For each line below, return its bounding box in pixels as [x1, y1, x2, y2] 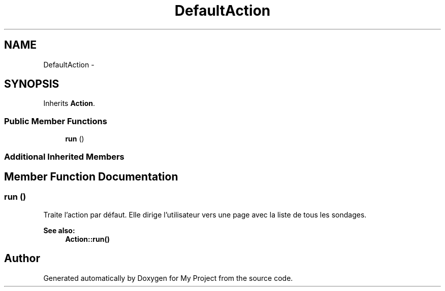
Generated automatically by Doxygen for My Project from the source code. [43, 273, 293, 282]
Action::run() [65, 234, 110, 243]
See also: [43, 226, 75, 235]
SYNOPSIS [4, 78, 59, 91]
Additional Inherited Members [4, 151, 124, 162]
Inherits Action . [43, 99, 96, 108]
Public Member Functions [4, 116, 107, 126]
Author [4, 252, 40, 265]
